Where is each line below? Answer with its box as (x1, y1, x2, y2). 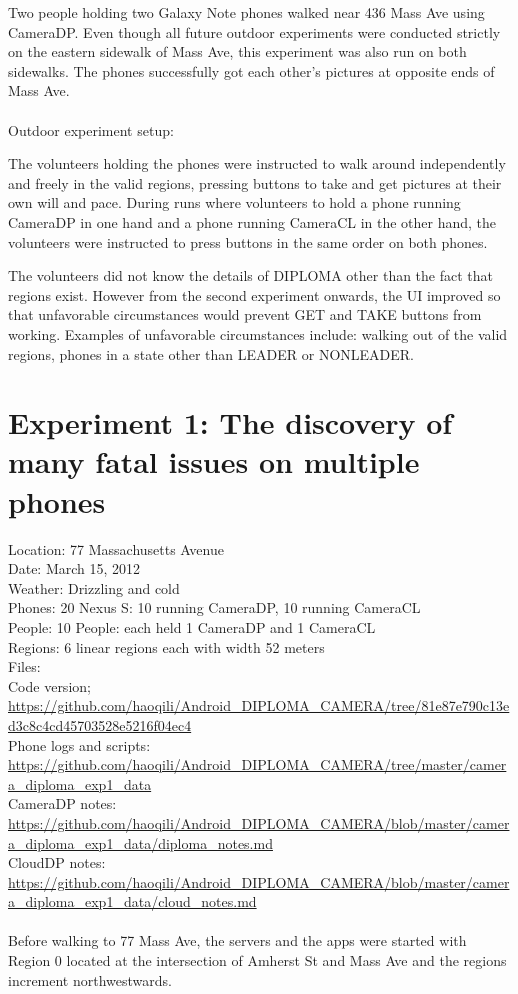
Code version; (8, 675, 91, 696)
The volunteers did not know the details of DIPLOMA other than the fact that (8, 265, 494, 286)
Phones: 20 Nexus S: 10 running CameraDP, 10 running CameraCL (8, 597, 421, 618)
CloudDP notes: (8, 852, 106, 873)
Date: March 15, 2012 (8, 558, 141, 579)
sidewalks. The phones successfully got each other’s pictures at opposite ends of (8, 60, 495, 81)
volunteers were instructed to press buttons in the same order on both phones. (8, 231, 488, 252)
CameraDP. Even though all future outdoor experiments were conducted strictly (8, 21, 501, 42)
